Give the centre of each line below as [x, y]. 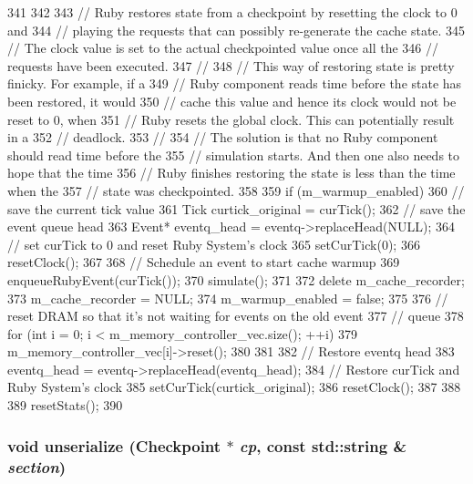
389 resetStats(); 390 [65, 405]
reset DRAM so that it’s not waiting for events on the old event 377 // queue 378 [236, 316]
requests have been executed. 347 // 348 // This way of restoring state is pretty [231, 65]
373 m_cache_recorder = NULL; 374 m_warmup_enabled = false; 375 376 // [228, 298]
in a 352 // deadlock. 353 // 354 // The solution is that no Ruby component [223, 137]
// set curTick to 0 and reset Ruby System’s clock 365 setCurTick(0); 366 [214, 244]
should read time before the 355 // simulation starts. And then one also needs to [234, 154]
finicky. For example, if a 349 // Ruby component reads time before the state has [235, 83]
